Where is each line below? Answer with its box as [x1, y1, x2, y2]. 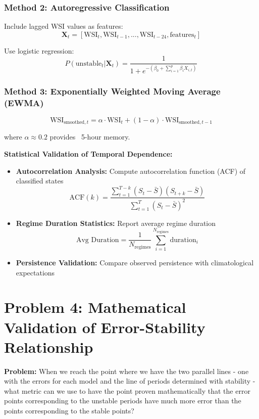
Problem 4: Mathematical [4, 297, 186, 317]
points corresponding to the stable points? [4, 405, 134, 416]
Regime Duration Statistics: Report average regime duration [16, 217, 216, 228]
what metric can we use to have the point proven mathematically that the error [4, 385, 250, 396]
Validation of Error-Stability [4, 316, 205, 337]
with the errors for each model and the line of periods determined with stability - [4, 376, 255, 386]
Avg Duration [76, 236, 119, 244]
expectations [16, 267, 55, 277]
